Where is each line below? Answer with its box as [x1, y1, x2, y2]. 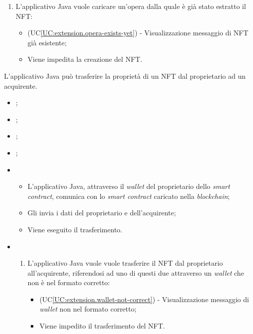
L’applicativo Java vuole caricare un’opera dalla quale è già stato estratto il [15, 1, 246, 11]
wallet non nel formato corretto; [39, 304, 137, 314]
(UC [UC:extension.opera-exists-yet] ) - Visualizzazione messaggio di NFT [27, 27, 249, 38]
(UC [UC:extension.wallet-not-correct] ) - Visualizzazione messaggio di [39, 294, 249, 304]
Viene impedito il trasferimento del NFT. [39, 321, 165, 331]
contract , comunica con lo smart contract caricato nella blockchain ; [27, 190, 230, 201]
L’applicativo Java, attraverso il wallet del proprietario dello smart [27, 181, 230, 191]
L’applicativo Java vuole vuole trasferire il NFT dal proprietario [27, 258, 223, 268]
